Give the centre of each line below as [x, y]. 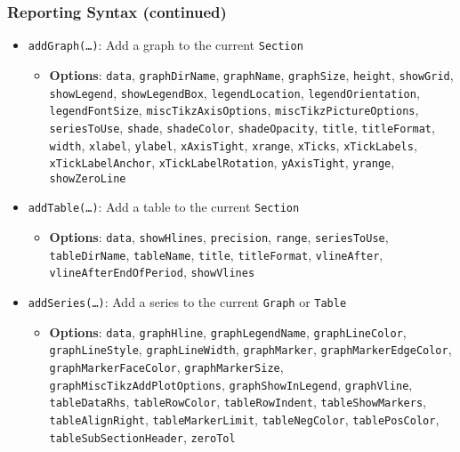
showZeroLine [88, 178]
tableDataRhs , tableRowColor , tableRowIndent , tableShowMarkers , [238, 402]
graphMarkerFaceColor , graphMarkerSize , [166, 367]
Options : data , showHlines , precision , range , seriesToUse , [219, 237]
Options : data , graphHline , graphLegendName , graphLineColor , [228, 331]
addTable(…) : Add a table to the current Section [164, 207]
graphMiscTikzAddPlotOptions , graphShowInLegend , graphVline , [231, 384]
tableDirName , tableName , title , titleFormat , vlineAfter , [216, 254]
